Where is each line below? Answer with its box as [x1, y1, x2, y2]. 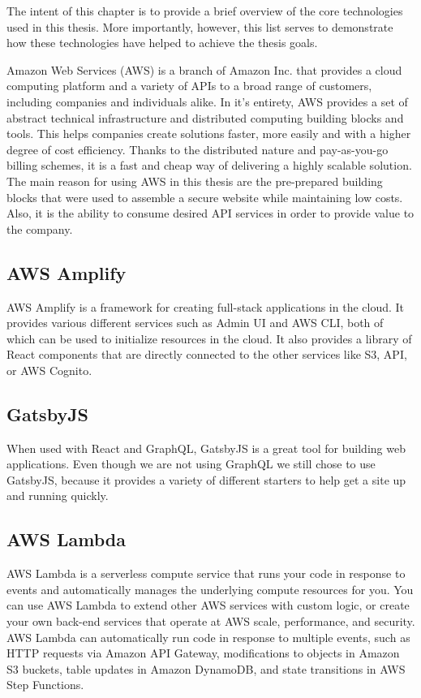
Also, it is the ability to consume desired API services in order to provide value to [6, 205, 415, 222]
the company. [6, 220, 73, 237]
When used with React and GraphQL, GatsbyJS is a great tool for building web [6, 439, 406, 456]
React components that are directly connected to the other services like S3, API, [6, 346, 407, 363]
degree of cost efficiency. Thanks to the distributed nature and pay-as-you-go [6, 140, 389, 157]
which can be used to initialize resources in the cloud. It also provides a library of [6, 330, 412, 347]
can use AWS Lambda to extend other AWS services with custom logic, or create [6, 597, 410, 614]
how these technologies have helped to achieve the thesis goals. [6, 34, 318, 51]
